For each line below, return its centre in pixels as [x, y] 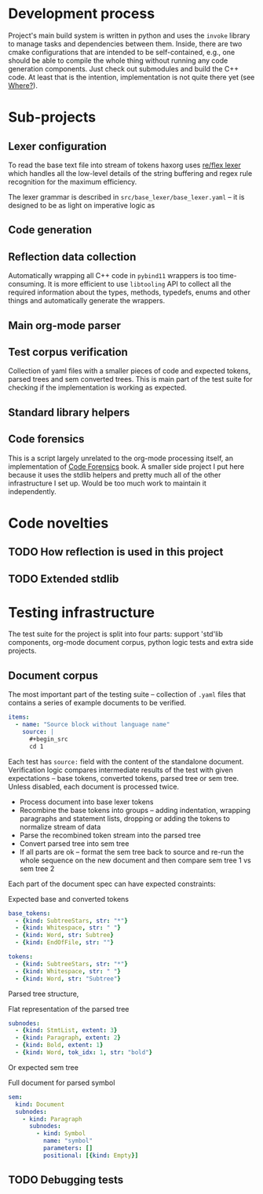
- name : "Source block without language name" [93, 725]
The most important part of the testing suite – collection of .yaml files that [127, 694]
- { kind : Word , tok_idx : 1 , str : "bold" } [84, 1053]
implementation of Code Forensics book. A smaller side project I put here [126, 466]
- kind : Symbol [61, 1134]
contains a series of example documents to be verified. [97, 703]
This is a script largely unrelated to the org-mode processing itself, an [121, 458]
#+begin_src [48, 739]
